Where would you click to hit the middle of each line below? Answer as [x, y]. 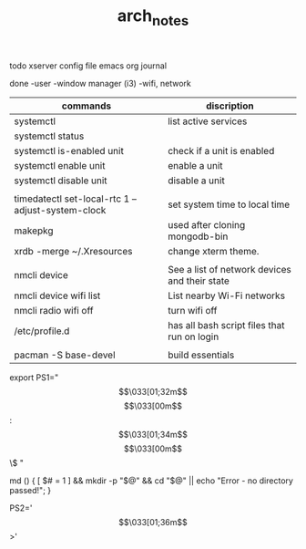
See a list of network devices [229, 269]
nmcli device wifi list [57, 295]
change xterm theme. [214, 251]
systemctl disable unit [61, 181]
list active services [208, 121]
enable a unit [195, 165]
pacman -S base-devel [65, 355]
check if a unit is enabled [221, 150]
